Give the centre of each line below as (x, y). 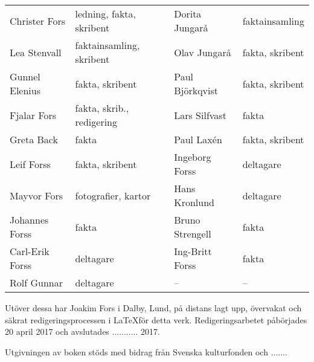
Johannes (29, 220)
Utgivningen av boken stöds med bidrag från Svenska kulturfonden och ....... (146, 351)
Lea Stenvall (36, 52)
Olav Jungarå (203, 52)
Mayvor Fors (36, 195)
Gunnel (25, 76)
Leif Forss (30, 164)
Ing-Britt (193, 251)
